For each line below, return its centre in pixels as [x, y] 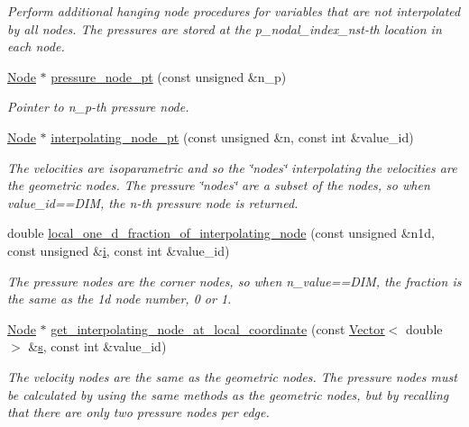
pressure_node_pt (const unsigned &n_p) [169, 76]
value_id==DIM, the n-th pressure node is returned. [153, 202]
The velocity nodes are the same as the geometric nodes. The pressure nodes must [232, 376]
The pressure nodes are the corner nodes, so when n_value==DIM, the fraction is [234, 281]
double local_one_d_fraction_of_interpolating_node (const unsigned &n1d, [221, 233]
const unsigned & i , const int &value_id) [119, 250]
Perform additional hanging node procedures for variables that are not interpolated [234, 11]
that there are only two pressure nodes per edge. [138, 412]
